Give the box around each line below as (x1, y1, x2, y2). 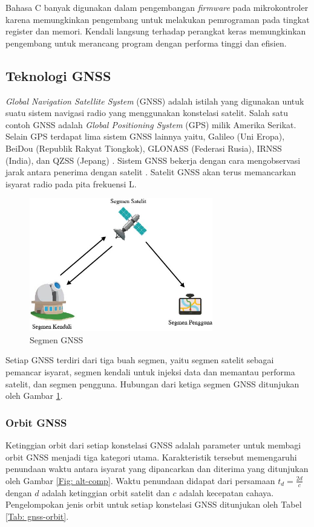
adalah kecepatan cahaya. (179, 486, 274, 499)
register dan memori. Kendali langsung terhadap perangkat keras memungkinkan (5, 25, 306, 37)
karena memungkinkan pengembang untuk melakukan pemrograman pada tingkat (5, 13, 310, 25)
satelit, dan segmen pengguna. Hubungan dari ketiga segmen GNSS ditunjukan (5, 377, 299, 390)
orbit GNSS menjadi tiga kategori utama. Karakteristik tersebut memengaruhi (5, 450, 297, 463)
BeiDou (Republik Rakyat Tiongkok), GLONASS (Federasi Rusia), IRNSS (5, 141, 282, 154)
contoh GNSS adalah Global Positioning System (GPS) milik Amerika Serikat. (5, 118, 296, 131)
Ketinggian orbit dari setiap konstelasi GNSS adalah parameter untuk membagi (5, 439, 301, 451)
